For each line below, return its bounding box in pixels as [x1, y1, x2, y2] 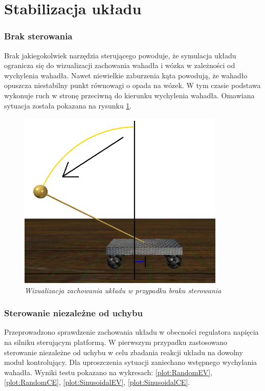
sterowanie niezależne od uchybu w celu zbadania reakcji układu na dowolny [4, 346, 243, 357]
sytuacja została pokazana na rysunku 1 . [4, 100, 132, 111]
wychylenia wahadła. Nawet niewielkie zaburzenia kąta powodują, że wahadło [4, 70, 248, 80]
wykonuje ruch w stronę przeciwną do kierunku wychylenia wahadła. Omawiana [4, 90, 255, 100]
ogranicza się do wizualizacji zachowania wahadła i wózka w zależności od [4, 60, 235, 71]
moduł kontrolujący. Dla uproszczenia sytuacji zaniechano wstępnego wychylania [4, 357, 257, 367]
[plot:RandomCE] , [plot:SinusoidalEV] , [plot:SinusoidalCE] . [4, 377, 190, 387]
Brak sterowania [4, 30, 73, 42]
